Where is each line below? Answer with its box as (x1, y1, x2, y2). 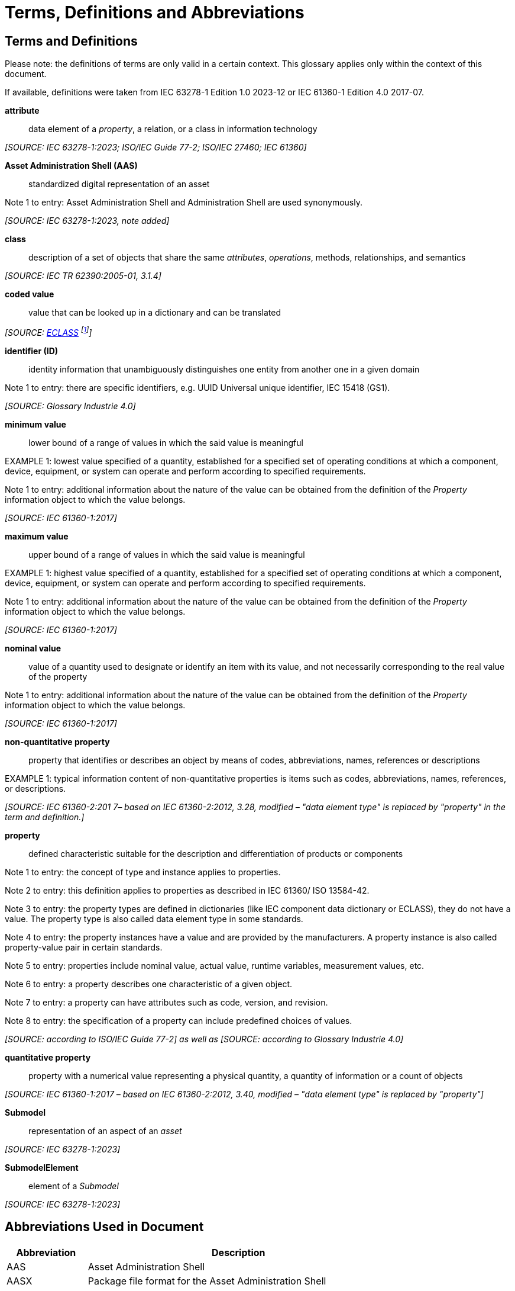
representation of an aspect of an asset (28, 1125, 182, 1136)
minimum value (5, 419, 66, 429)
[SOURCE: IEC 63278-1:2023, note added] (5, 216, 170, 226)
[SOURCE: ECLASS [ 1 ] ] (5, 326, 92, 338)
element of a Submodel (28, 1180, 119, 1191)
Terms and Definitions (5, 33, 138, 49)
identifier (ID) (5, 345, 59, 356)
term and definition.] (5, 811, 85, 822)
